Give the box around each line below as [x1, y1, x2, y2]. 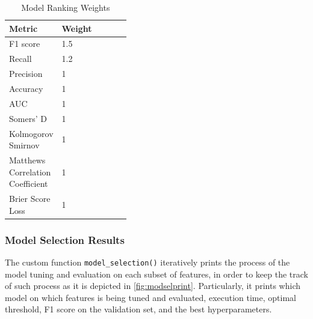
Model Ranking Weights [21, 1, 110, 13]
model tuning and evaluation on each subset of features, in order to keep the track [5, 267, 308, 280]
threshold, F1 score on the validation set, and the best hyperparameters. [5, 303, 272, 315]
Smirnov [9, 139, 40, 151]
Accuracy [9, 82, 43, 94]
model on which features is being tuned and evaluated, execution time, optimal [5, 291, 296, 303]
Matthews [9, 153, 46, 166]
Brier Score [9, 192, 51, 204]
